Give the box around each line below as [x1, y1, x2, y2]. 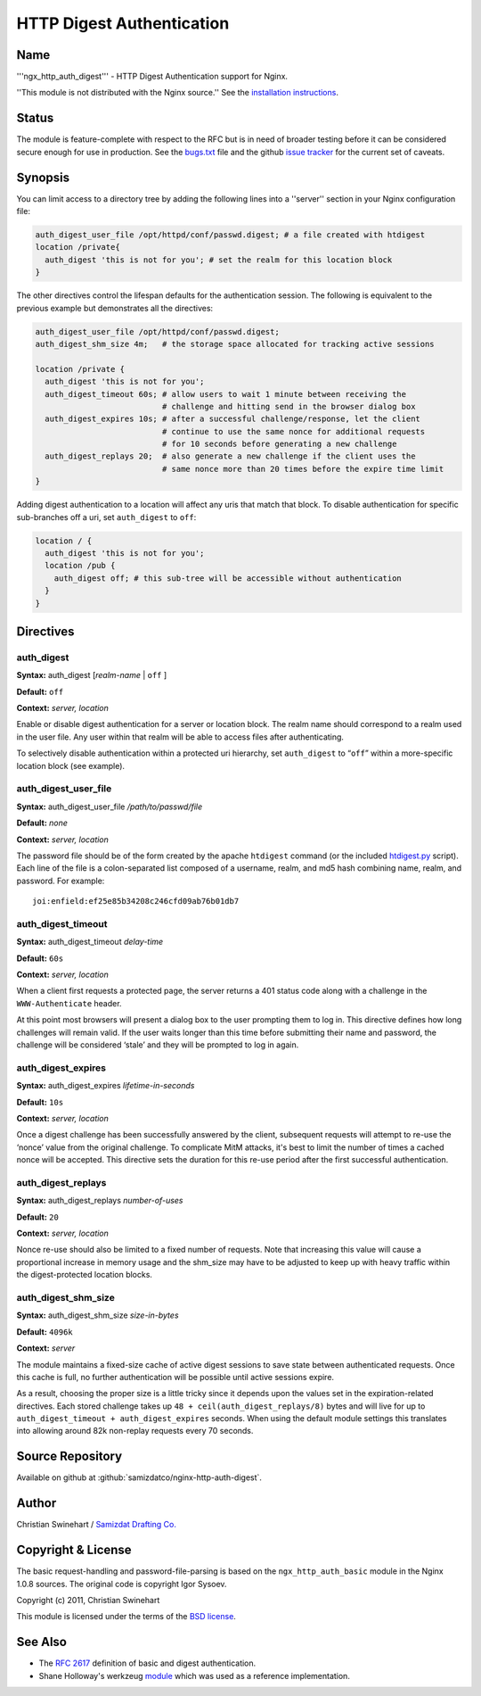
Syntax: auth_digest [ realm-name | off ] [16, 670, 167, 681]
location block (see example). [16, 760, 125, 771]
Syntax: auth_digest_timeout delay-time [16, 937, 164, 947]
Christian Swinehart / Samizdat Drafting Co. [16, 1519, 177, 1530]
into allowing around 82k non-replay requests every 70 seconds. [16, 1426, 254, 1436]
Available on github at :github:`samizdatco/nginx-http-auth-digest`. [16, 1472, 263, 1483]
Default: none [16, 817, 69, 829]
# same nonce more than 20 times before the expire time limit [161, 464, 444, 474]
